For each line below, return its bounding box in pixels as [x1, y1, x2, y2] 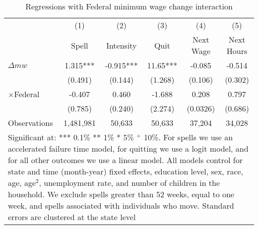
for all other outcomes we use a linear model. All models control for [8, 154, 243, 166]
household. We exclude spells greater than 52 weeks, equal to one [8, 188, 234, 200]
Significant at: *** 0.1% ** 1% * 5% [8, 131, 134, 143]
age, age [8, 177, 36, 188]
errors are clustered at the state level [8, 211, 136, 223]
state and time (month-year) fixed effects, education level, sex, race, [8, 166, 244, 177]
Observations [8, 117, 53, 128]
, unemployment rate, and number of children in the [39, 177, 220, 188]
